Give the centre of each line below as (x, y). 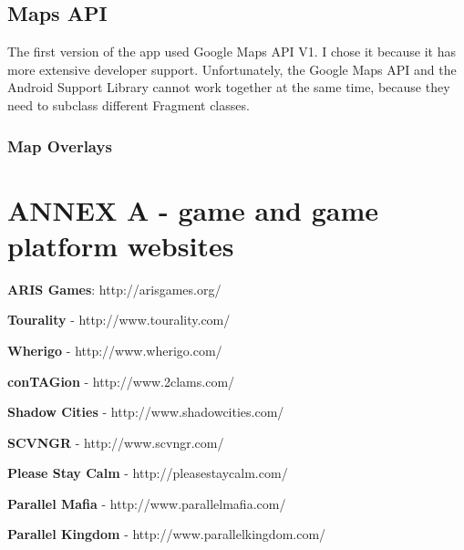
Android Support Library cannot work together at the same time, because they (229, 87)
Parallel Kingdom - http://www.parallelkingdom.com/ (167, 534)
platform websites (121, 245)
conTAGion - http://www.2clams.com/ (121, 381)
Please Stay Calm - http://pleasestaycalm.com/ (148, 473)
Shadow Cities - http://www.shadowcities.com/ (146, 412)
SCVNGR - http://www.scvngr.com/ (116, 442)
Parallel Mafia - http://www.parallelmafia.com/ (147, 503)
